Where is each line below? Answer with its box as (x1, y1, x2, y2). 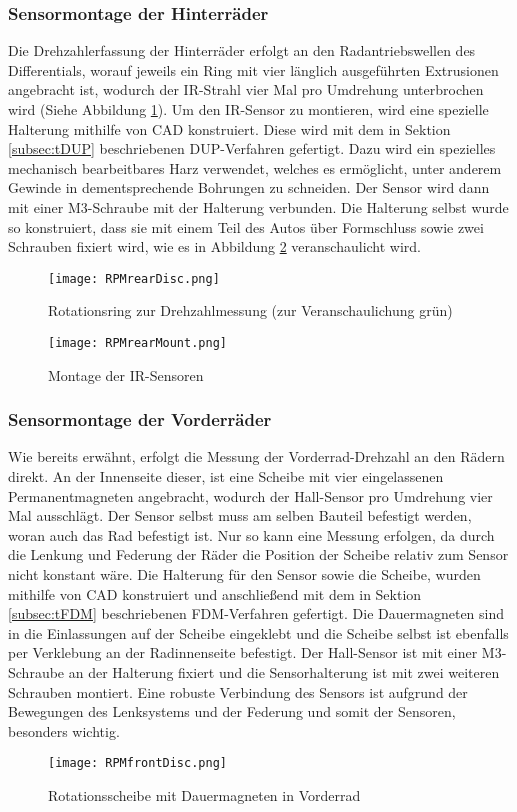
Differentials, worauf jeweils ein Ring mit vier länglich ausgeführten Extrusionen (8, 59, 499, 80)
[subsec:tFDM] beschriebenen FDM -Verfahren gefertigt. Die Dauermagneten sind (8, 603, 505, 624)
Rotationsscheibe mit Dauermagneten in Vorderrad (48, 785, 361, 806)
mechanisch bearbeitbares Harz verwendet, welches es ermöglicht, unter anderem (8, 157, 502, 178)
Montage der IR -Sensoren (48, 364, 204, 385)
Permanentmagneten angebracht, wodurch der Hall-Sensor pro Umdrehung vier (8, 485, 493, 506)
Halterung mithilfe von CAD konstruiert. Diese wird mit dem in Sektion (8, 118, 451, 139)
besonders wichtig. (8, 720, 120, 741)
